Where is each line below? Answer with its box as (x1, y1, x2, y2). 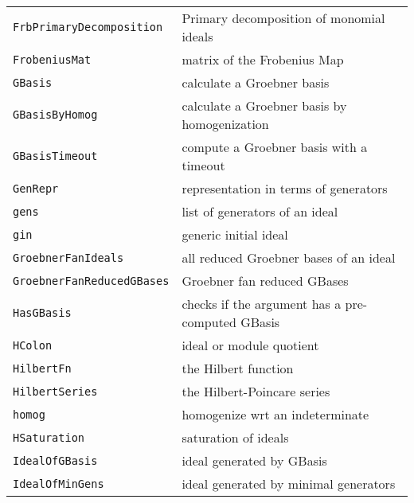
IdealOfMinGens (13, 477, 104, 490)
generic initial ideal (182, 225, 288, 244)
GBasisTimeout (13, 150, 98, 162)
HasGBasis (13, 306, 72, 319)
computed (182, 313, 236, 331)
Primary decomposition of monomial (182, 9, 385, 27)
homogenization (182, 115, 269, 133)
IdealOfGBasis (13, 454, 98, 467)
